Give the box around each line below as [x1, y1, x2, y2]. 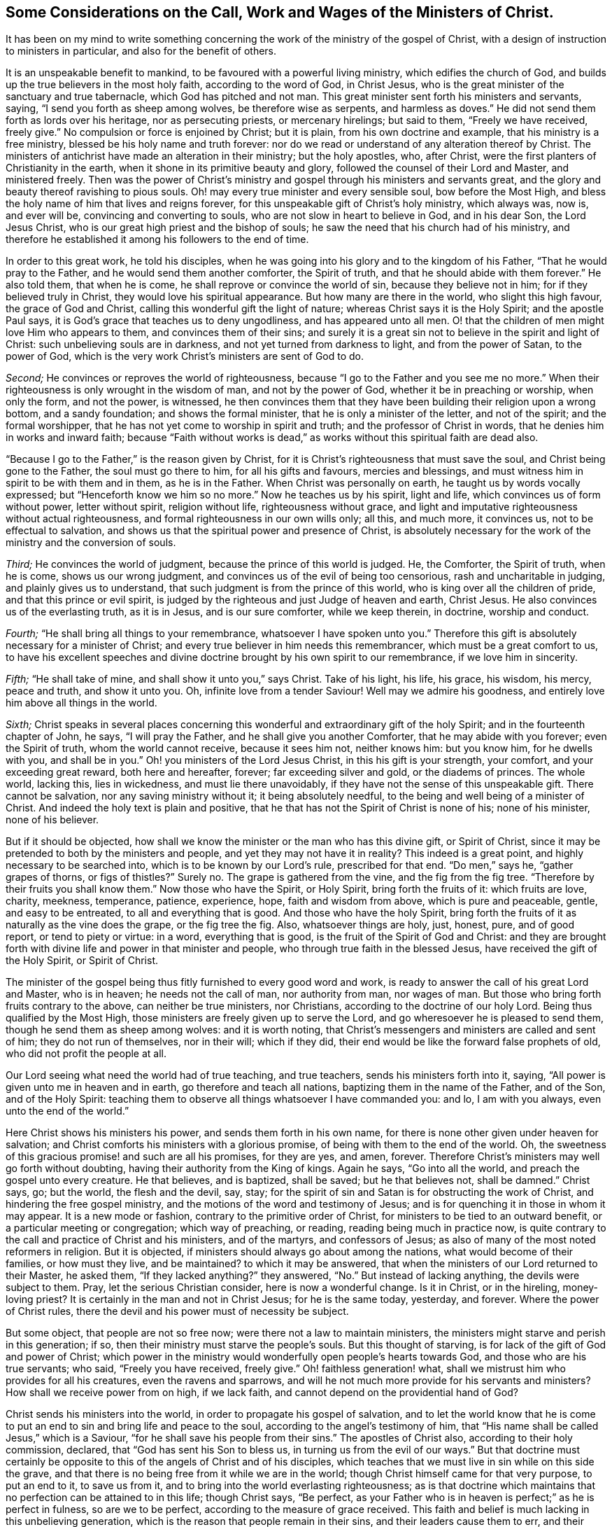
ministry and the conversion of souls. [6, 536, 176, 549]
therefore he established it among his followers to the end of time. [6, 233, 309, 246]
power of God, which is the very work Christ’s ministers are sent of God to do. [6, 350, 364, 363]
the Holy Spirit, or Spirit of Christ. [6, 954, 158, 967]
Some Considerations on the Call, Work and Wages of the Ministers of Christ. [6, 4, 554, 21]
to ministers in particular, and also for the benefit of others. [6, 45, 277, 57]
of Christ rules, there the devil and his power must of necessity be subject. [6, 1305, 349, 1318]
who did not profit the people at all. [6, 1047, 167, 1060]
